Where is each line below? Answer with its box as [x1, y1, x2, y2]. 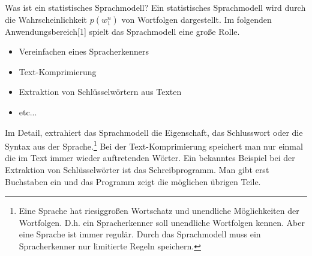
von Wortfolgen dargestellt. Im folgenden [121, 13, 272, 25]
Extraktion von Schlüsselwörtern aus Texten [19, 85, 182, 98]
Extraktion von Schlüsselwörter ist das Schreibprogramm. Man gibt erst [5, 163, 269, 175]
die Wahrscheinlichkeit [5, 13, 88, 25]
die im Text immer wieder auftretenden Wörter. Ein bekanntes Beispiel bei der [5, 151, 295, 164]
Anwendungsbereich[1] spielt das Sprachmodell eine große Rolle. [5, 25, 240, 37]
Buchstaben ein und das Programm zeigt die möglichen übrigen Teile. [5, 175, 261, 187]
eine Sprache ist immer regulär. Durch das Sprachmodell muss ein [19, 228, 261, 240]
